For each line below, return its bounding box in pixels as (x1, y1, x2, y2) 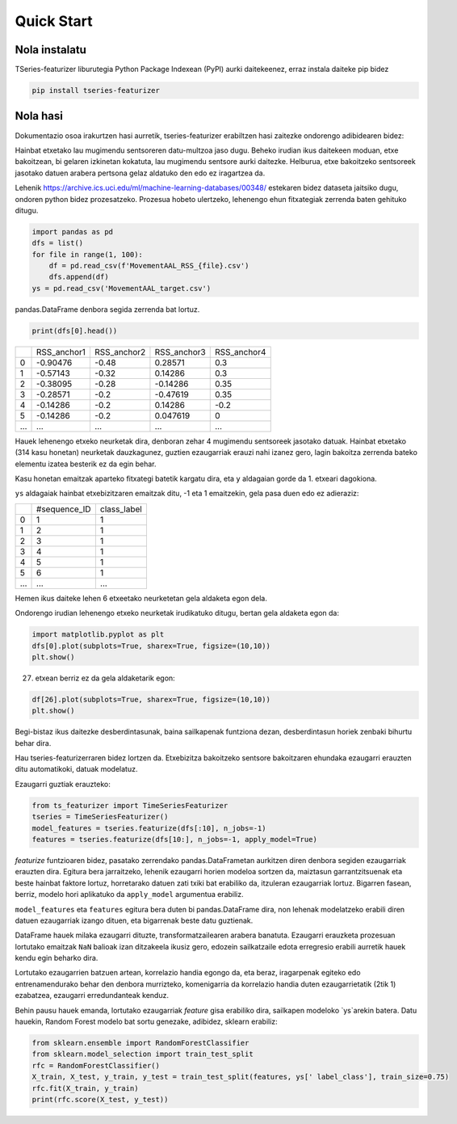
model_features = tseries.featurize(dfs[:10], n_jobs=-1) (31, 823, 266, 832)
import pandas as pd (31, 227, 113, 236)
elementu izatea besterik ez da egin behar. (15, 459, 157, 469)
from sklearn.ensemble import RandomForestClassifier (31, 1038, 249, 1047)
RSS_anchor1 (36, 346, 86, 357)
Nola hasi (15, 109, 64, 123)
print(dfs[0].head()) (31, 326, 118, 335)
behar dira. (15, 738, 52, 747)
